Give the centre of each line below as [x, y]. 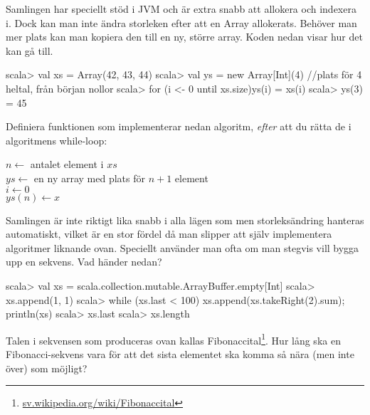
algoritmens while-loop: [57, 140]
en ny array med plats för [89, 178]
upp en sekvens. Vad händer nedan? [84, 262]
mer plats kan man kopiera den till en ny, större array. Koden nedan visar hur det [184, 37]
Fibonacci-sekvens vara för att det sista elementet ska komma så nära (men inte [180, 353]
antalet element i [67, 164]
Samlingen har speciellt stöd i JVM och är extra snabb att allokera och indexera [181, 9]
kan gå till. [30, 50]
